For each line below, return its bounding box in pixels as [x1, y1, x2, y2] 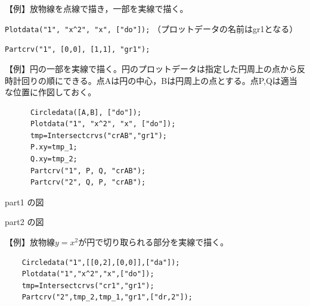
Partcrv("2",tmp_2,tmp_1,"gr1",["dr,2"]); [21, 293, 193, 302]
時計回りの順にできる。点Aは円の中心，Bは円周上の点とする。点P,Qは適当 [5, 74, 297, 86]
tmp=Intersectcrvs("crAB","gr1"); [30, 131, 168, 140]
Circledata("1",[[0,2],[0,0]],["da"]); [21, 258, 180, 267]
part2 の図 [5, 216, 44, 228]
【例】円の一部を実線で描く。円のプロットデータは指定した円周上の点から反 [5, 62, 305, 74]
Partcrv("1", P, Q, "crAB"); [30, 166, 146, 175]
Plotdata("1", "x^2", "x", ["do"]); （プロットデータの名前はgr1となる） [5, 22, 298, 35]
